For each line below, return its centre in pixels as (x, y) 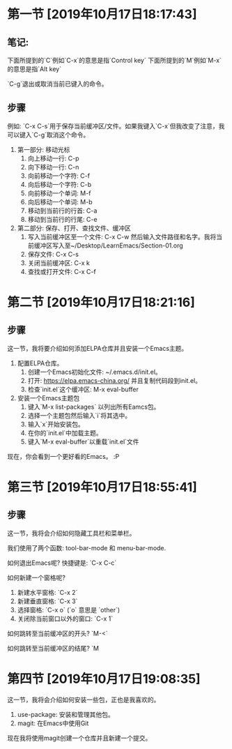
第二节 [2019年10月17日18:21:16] (101, 302)
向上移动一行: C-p (53, 158)
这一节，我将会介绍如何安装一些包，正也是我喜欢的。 (84, 699)
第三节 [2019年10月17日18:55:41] (102, 487)
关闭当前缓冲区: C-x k (59, 263)
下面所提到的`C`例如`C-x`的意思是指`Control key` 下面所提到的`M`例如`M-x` (114, 60)
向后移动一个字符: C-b (60, 184)
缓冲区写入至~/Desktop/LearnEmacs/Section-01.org (108, 245)
